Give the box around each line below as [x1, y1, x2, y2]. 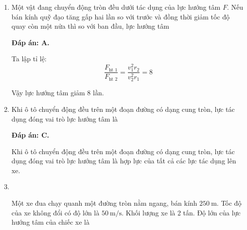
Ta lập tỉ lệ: [11, 53, 47, 64]
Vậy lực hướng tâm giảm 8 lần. [11, 88, 104, 98]
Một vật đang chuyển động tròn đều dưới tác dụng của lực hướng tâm [11, 2, 221, 12]
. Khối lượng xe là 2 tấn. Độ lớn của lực [122, 207, 241, 217]
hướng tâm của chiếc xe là [11, 217, 89, 227]
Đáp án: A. [11, 37, 50, 47]
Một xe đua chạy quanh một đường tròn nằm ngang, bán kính [11, 198, 197, 208]
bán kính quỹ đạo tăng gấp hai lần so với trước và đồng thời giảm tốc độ [11, 11, 229, 21]
